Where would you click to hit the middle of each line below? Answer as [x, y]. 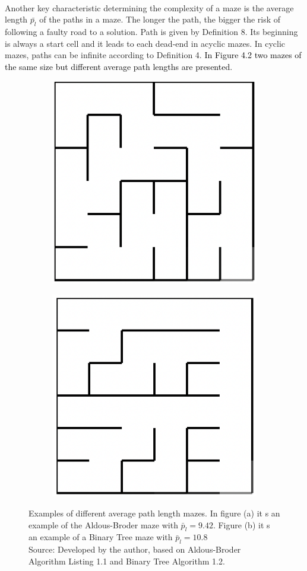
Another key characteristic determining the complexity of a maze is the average [149, 7]
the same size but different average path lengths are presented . [119, 66]
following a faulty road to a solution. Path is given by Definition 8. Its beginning [151, 31]
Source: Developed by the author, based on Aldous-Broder [135, 549]
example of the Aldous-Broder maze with [103, 524]
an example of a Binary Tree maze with [101, 537]
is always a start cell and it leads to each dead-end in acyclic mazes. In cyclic [145, 43]
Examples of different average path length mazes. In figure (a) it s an [154, 513]
